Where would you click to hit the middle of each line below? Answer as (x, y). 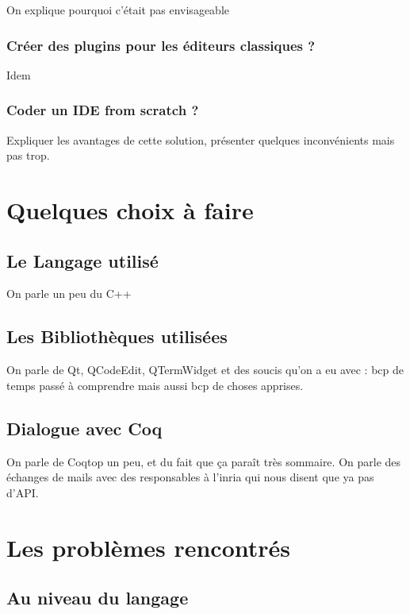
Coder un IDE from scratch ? (103, 110)
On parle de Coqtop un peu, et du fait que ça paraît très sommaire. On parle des (204, 461)
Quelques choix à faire (130, 210)
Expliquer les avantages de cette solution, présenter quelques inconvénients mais (201, 139)
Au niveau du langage (98, 598)
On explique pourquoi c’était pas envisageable (118, 10)
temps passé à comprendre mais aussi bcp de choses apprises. (155, 385)
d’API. (23, 492)
